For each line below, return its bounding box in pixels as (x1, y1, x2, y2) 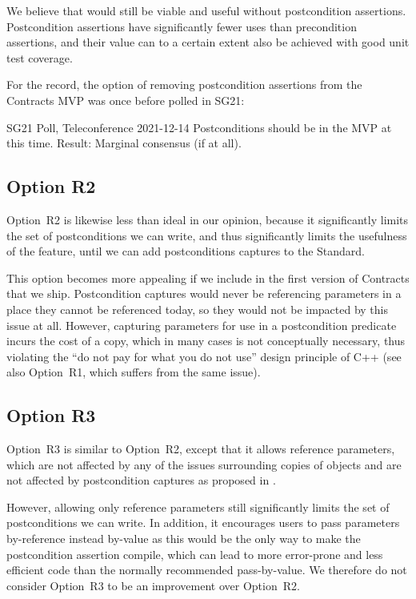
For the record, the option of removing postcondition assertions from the (6, 76, 362, 93)
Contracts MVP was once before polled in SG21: (6, 91, 245, 108)
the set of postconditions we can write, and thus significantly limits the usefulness (6, 227, 407, 243)
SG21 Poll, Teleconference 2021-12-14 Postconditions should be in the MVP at (6, 119, 392, 135)
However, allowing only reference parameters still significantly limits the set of (6, 498, 390, 515)
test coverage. (6, 49, 73, 66)
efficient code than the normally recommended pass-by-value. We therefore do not (6, 561, 407, 578)
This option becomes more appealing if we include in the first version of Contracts (6, 269, 410, 286)
